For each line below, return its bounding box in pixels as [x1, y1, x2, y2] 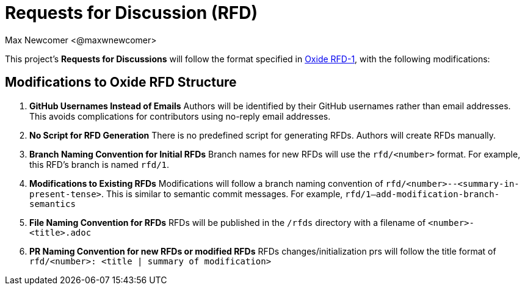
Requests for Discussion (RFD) [5, 2, 258, 23]
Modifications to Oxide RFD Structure [5, 74, 237, 90]
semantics [29, 198, 76, 209]
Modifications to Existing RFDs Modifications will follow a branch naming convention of [29, 178, 383, 189]
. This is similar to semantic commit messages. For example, [101, 188, 343, 199]
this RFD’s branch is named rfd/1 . [29, 159, 170, 170]
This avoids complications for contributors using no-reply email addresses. [29, 111, 331, 121]
